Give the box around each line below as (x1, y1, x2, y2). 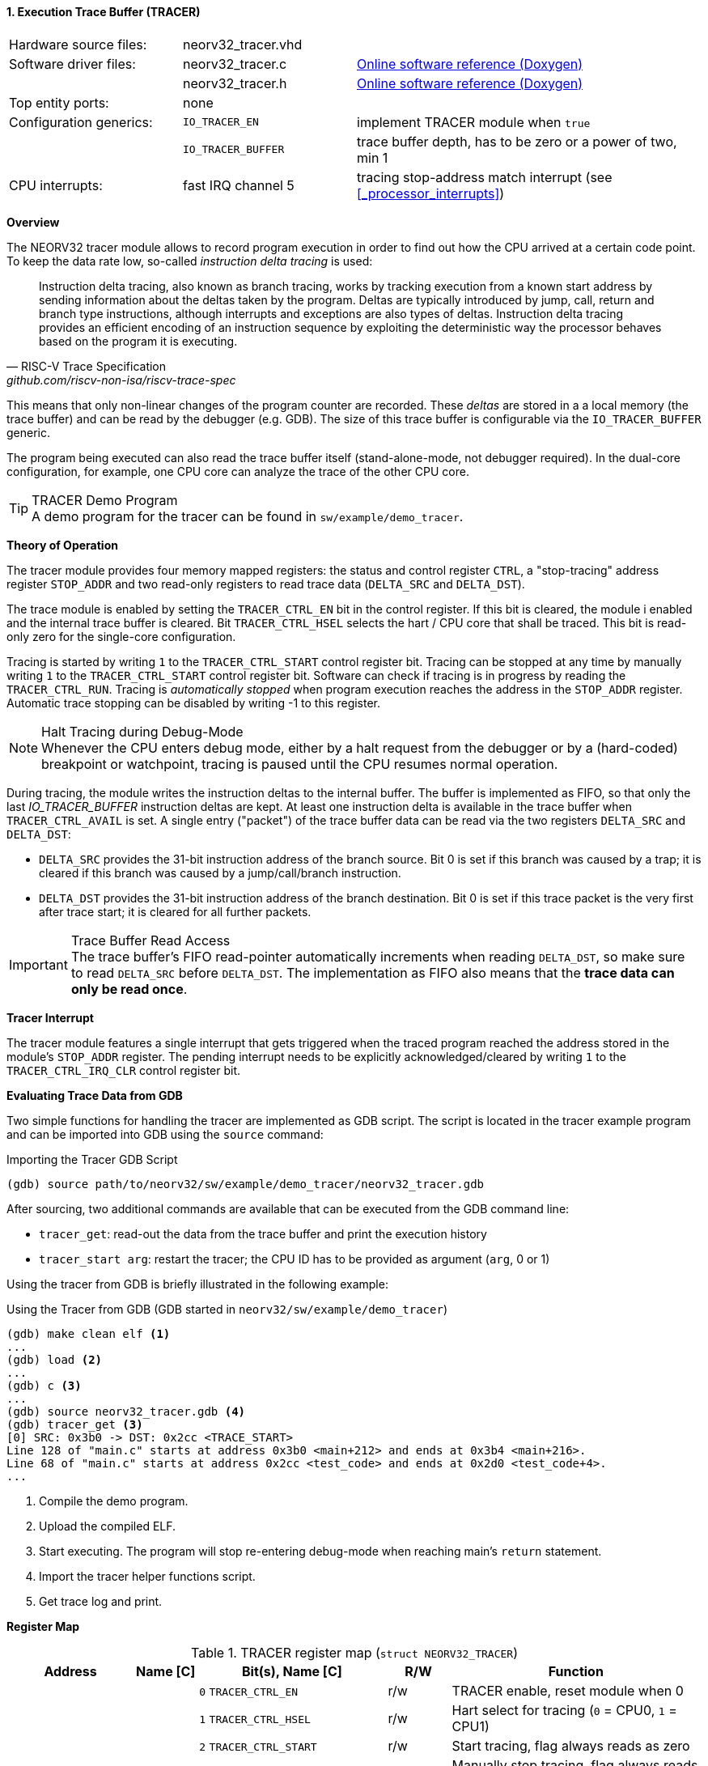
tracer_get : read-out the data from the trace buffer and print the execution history (39, 1226, 487, 1241)
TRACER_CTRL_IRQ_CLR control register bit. (6, 1063, 241, 1077)
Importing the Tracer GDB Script (6, 1152, 178, 1166)
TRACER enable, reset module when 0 (452, 1682, 684, 1699)
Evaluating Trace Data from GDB (6, 1088, 183, 1102)
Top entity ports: (9, 94, 109, 111)
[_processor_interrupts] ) (357, 185, 505, 202)
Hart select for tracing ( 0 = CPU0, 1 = (452, 1701, 677, 1718)
